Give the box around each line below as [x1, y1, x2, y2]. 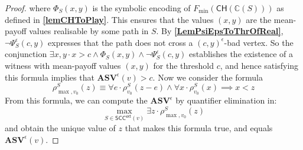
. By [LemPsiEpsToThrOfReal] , [156, 25, 284, 37]
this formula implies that [5, 71, 95, 83]
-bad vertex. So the [224, 36, 294, 48]
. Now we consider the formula [152, 71, 263, 83]
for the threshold [153, 59, 214, 71]
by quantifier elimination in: [175, 94, 277, 106]
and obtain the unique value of [5, 121, 116, 134]
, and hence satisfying [220, 59, 299, 71]
